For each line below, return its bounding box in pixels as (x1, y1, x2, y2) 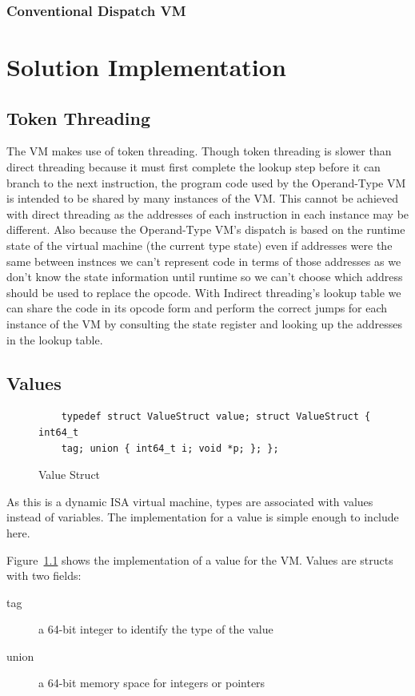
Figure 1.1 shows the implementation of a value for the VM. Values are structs (6, 551, 393, 568)
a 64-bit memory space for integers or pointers (38, 674, 265, 691)
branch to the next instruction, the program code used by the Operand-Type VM (6, 174, 406, 191)
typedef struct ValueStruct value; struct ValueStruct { (61, 411, 371, 423)
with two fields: (6, 567, 82, 584)
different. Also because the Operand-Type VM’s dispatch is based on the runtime (6, 221, 405, 238)
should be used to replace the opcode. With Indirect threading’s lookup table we (6, 284, 401, 300)
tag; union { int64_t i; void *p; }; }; (61, 442, 279, 454)
